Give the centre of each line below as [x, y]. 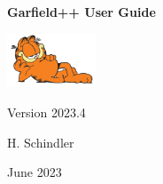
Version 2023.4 [47, 112]
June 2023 [35, 172]
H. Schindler [41, 142]
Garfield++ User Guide [81, 12]
